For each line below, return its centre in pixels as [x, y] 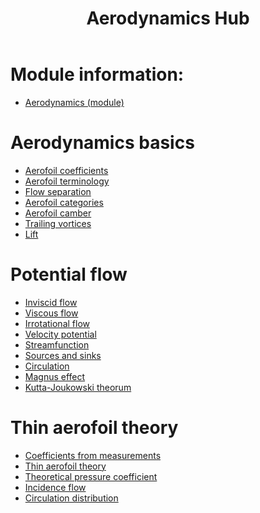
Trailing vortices [58, 223]
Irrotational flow [57, 323]
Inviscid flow [51, 302]
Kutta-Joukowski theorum [78, 387]
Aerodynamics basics [102, 143]
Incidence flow [55, 487]
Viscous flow [51, 313]
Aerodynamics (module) [74, 102]
